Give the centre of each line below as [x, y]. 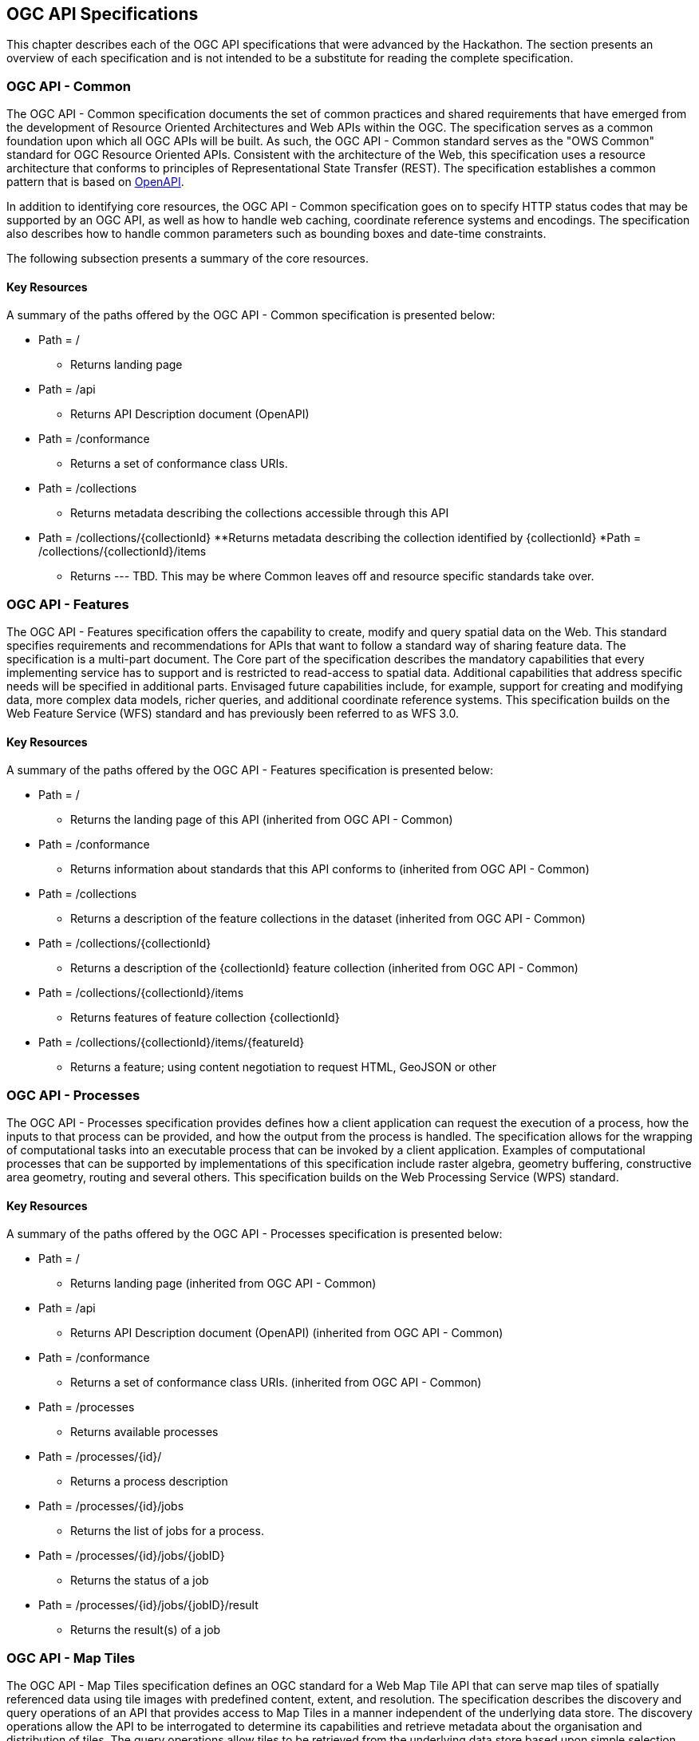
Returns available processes [144, 1432]
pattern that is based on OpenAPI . [95, 182]
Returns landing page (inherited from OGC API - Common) [223, 1284]
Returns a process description [149, 1482]
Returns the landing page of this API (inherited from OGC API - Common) [262, 820]
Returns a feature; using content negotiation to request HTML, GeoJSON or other [283, 1067]
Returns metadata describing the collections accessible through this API [260, 513]
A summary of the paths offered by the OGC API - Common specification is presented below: [251, 315]
